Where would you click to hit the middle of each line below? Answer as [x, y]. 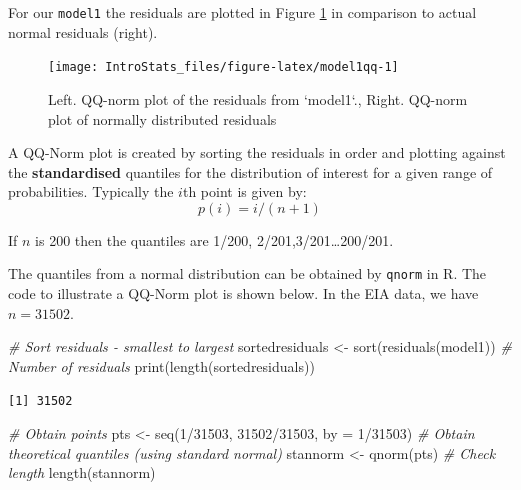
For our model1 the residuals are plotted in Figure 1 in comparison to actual [242, 12]
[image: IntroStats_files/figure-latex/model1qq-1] [223, 67]
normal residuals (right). [83, 31]
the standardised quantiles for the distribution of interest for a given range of [250, 171]
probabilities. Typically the [91, 191]
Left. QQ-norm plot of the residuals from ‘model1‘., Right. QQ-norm [258, 98]
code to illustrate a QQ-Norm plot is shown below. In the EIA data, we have [243, 293]
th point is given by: [244, 191]
